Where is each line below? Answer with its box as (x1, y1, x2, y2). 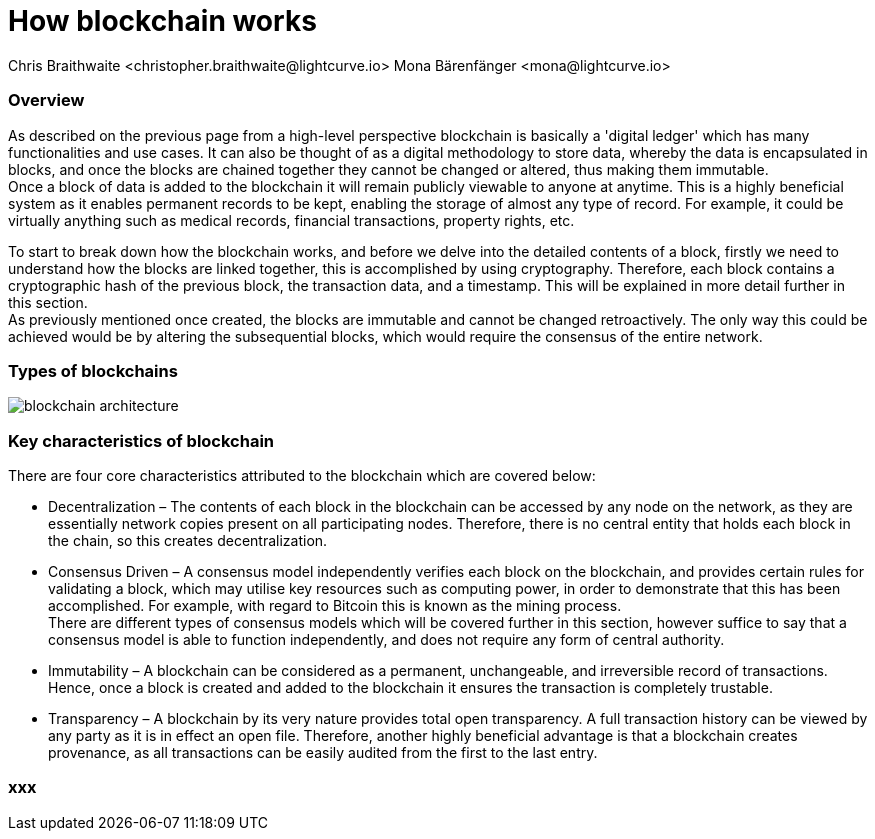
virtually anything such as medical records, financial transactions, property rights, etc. (8, 211, 575, 229)
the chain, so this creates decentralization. (48, 532, 328, 549)
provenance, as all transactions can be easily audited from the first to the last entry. (48, 744, 598, 761)
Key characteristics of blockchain (8, 430, 275, 451)
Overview (8, 90, 85, 111)
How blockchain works (8, 4, 317, 38)
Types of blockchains (8, 360, 178, 381)
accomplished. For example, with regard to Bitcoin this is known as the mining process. (48, 597, 622, 614)
